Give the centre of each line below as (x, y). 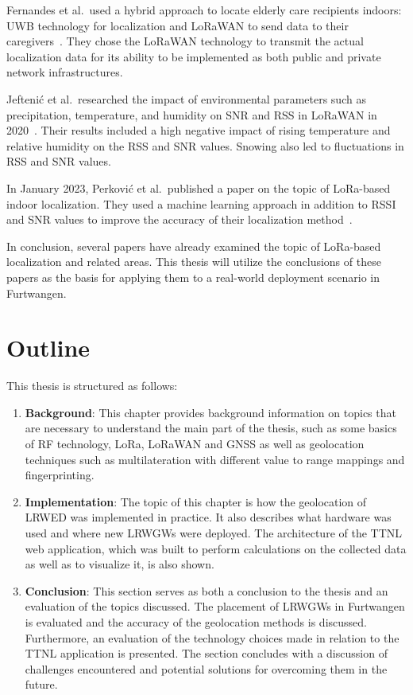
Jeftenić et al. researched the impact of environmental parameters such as (186, 98)
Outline (48, 347)
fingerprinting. (60, 475)
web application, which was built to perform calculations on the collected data (216, 548)
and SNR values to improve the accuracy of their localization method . (179, 219)
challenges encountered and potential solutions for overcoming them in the (206, 668)
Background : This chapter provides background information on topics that (210, 412)
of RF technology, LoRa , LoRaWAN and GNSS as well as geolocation (195, 443)
